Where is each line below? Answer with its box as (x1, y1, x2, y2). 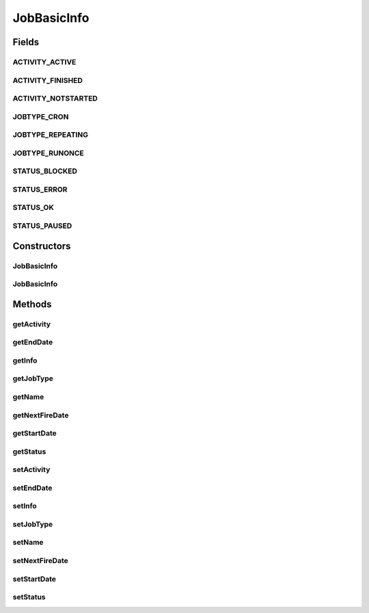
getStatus (12, 447, 46, 456)
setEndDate (12, 483, 53, 493)
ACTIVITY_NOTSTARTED (12, 94, 98, 103)
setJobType (12, 519, 53, 529)
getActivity (12, 319, 51, 328)
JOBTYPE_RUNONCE (12, 148, 85, 157)
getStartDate (12, 428, 57, 438)
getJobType (12, 374, 54, 383)
